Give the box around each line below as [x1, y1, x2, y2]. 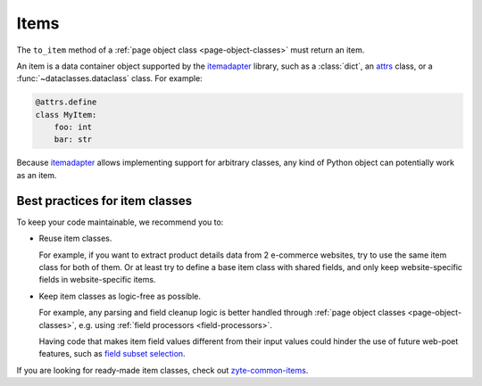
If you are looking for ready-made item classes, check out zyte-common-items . [16, 365, 309, 375]
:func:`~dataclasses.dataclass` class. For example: [16, 73, 203, 84]
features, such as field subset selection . [38, 349, 187, 359]
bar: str [54, 135, 93, 144]
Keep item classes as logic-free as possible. [38, 291, 201, 301]
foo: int [54, 122, 93, 133]
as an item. [16, 169, 57, 180]
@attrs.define [35, 97, 97, 107]
